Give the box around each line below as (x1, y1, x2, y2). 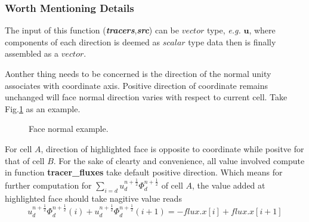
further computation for (5, 178, 92, 191)
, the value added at (191, 178, 265, 191)
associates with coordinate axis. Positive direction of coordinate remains (5, 79, 268, 91)
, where (249, 24, 276, 36)
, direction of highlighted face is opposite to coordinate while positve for (41, 142, 304, 155)
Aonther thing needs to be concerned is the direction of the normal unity (5, 67, 271, 79)
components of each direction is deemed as (5, 35, 160, 48)
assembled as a (5, 47, 59, 60)
